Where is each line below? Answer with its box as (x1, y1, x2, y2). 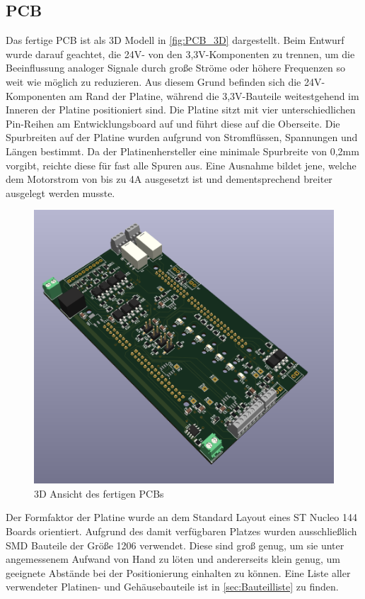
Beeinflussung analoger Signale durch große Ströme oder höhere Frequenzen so (6, 60, 346, 75)
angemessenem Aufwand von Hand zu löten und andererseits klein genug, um (6, 552, 340, 566)
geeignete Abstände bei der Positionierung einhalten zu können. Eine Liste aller (6, 565, 351, 580)
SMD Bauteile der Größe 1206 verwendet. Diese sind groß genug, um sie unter (6, 537, 344, 552)
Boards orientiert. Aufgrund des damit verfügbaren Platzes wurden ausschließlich (6, 523, 357, 538)
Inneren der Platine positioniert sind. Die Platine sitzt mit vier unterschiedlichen (6, 102, 356, 117)
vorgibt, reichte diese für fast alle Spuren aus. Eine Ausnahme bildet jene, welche (6, 157, 357, 172)
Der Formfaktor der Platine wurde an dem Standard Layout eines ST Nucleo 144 (6, 510, 357, 525)
